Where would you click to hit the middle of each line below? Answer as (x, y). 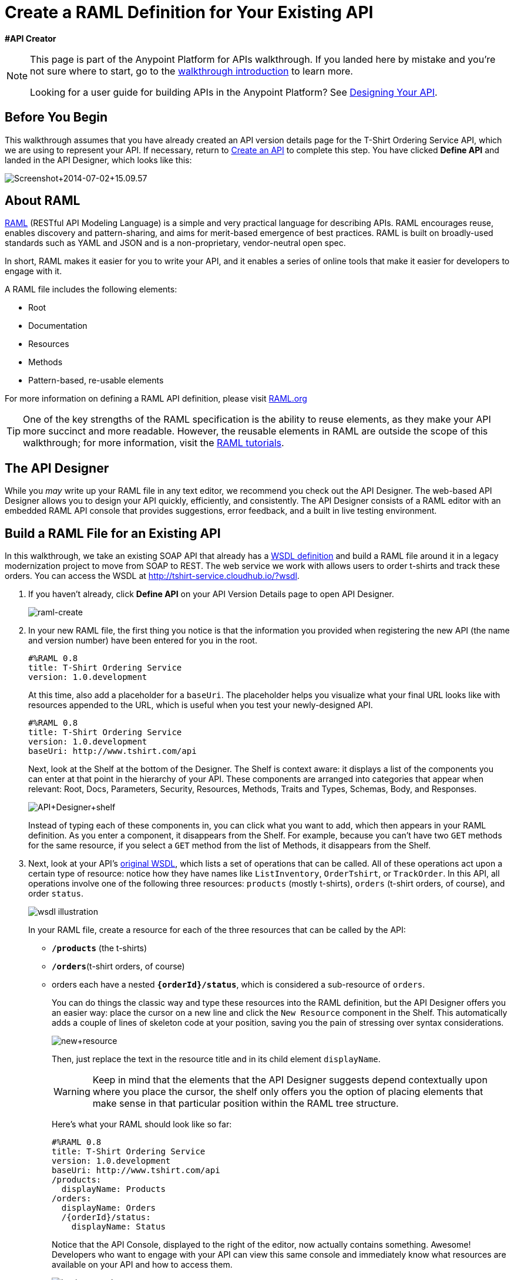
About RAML (43, 201)
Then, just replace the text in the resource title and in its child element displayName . (216, 1059)
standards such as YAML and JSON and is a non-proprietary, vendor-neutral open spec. (175, 243)
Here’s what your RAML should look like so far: (142, 1124)
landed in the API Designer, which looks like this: (98, 160)
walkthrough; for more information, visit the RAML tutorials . (154, 443)
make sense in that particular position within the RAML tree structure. (246, 1104)
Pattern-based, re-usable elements (96, 380)
